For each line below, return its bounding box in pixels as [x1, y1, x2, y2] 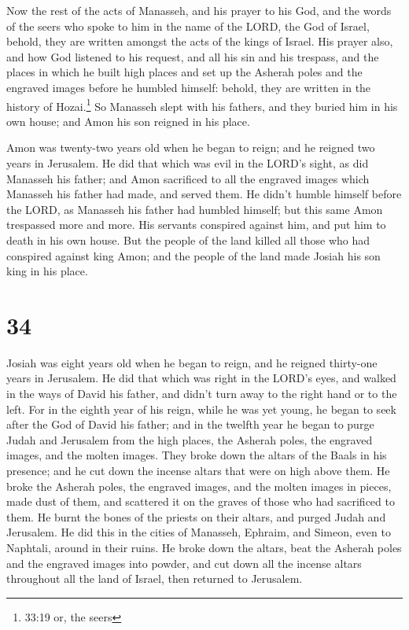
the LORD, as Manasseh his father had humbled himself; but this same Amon [6, 201, 383, 217]
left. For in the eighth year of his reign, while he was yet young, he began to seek [6, 400, 396, 417]
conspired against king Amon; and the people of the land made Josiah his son [6, 247, 381, 263]
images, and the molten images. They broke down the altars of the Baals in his [6, 447, 387, 463]
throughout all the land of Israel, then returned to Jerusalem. [6, 570, 303, 587]
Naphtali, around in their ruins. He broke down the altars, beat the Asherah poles [6, 540, 402, 555]
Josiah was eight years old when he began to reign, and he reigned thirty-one [6, 354, 378, 370]
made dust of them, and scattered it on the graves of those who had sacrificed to [6, 493, 395, 510]
